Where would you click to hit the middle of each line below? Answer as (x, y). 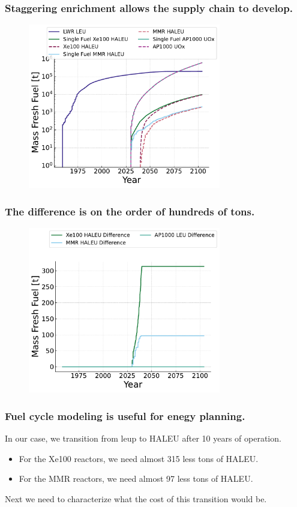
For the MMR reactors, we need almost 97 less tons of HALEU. (136, 478)
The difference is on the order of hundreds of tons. (130, 211)
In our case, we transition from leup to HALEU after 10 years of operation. (143, 438)
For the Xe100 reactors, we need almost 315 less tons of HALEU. (139, 458)
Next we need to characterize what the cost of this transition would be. (136, 498)
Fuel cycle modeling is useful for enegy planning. (125, 415)
